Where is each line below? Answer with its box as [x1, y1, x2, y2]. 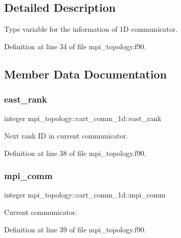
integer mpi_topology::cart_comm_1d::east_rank [4, 113, 162, 124]
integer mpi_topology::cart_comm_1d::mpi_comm [4, 189, 166, 200]
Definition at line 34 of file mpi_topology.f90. [4, 41, 146, 51]
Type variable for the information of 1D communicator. [4, 24, 178, 34]
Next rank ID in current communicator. [4, 130, 128, 141]
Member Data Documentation [4, 66, 167, 82]
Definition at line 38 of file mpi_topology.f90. [4, 147, 146, 158]
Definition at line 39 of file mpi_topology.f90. [4, 224, 146, 234]
